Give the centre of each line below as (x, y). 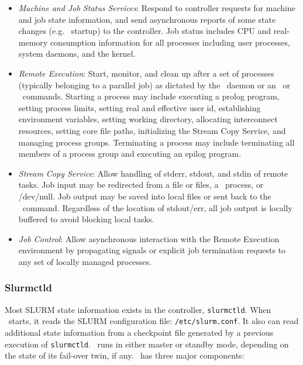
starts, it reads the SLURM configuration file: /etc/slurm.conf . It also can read (154, 321)
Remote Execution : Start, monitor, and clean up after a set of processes (146, 73)
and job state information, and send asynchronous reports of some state (147, 19)
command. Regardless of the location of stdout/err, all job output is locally (157, 207)
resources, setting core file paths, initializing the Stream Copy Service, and (152, 130)
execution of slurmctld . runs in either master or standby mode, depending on (147, 344)
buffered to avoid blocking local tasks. (86, 219)
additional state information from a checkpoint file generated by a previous (139, 332)
